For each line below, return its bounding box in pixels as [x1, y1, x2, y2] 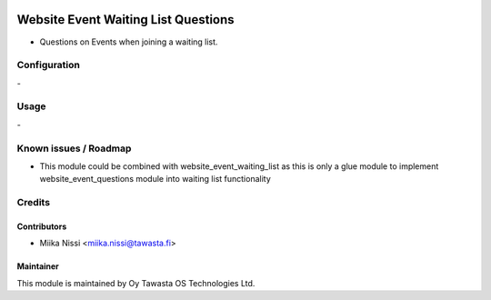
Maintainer [16, 261, 59, 272]
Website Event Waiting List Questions [16, 12, 235, 27]
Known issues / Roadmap [16, 142, 132, 155]
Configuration [16, 59, 81, 72]
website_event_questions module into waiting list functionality [39, 174, 272, 185]
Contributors [16, 221, 67, 232]
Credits [16, 196, 50, 209]
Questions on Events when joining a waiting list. [39, 36, 218, 47]
